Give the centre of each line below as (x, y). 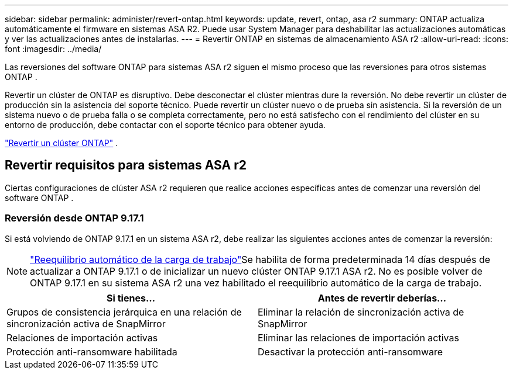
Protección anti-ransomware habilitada (92, 352)
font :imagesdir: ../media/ (53, 49)
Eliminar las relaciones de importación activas (358, 337)
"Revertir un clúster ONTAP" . (61, 143)
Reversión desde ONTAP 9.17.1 (74, 218)
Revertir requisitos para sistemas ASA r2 (126, 165)
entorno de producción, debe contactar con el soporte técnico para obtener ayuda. (165, 125)
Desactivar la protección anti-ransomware (350, 352)
